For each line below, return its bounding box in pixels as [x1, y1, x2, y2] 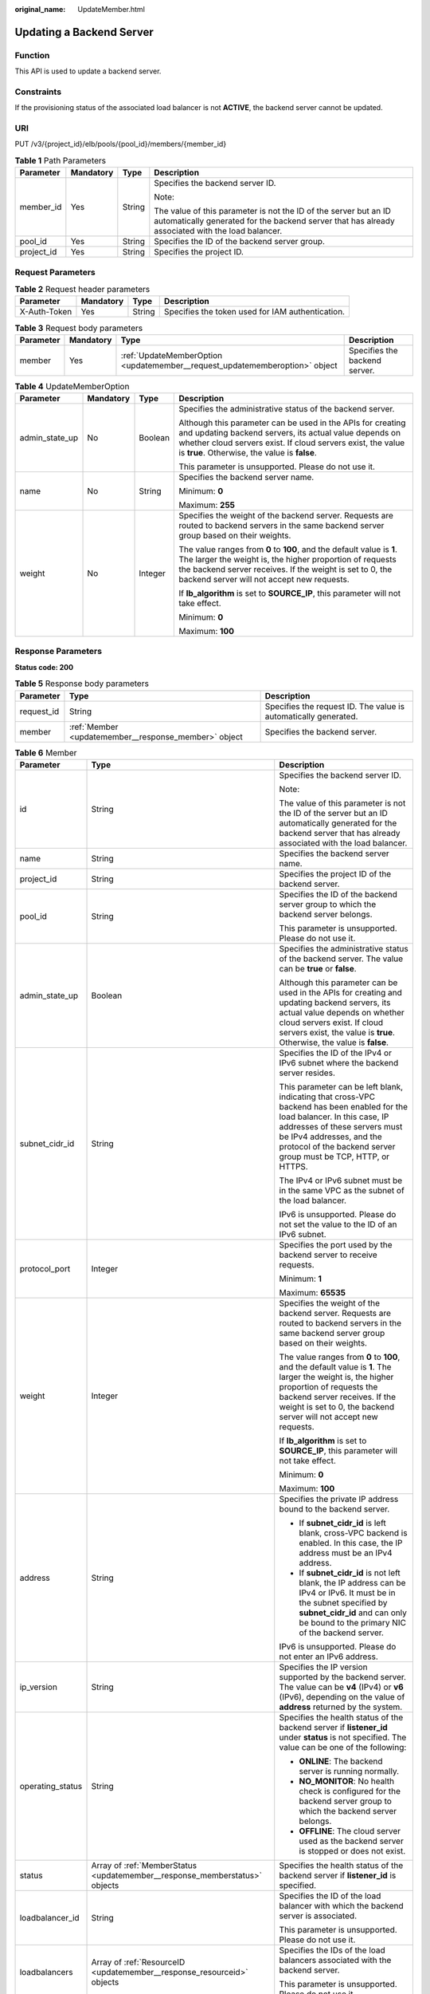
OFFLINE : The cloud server [299, 1825, 401, 1836]
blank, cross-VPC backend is [299, 1527, 408, 1539]
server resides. [279, 1067, 336, 1078]
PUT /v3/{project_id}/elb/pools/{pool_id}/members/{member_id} [14, 140, 227, 149]
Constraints [14, 86, 62, 97]
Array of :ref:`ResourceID [91, 1957, 186, 1968]
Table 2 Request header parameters [14, 284, 150, 295]
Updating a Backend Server [14, 25, 154, 39]
